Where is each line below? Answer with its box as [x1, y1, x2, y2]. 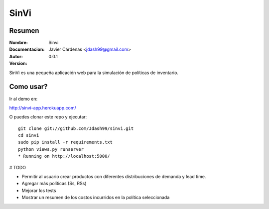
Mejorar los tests [21, 187, 56, 194]
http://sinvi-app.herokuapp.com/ [9, 104, 77, 110]
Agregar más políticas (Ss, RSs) [21, 181, 87, 187]
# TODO [9, 164, 26, 170]
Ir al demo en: [9, 96, 37, 102]
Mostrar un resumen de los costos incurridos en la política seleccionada [21, 195, 170, 201]
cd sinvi [18, 132, 39, 138]
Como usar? [9, 83, 48, 91]
